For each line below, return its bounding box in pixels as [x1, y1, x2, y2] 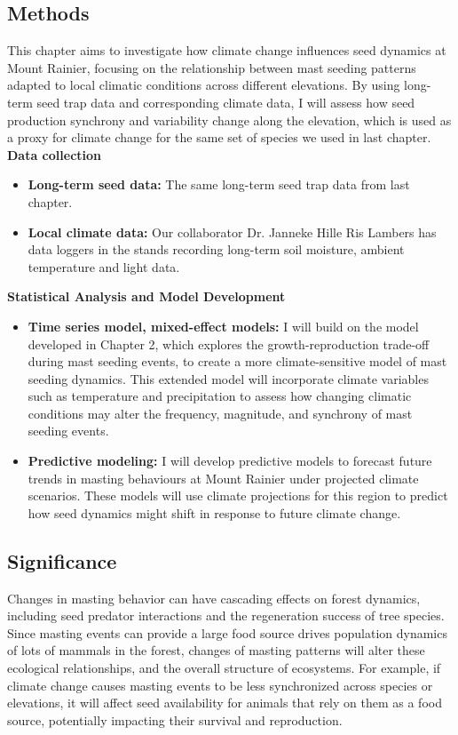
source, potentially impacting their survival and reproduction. [7, 710, 343, 729]
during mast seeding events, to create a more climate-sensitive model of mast [28, 352, 447, 371]
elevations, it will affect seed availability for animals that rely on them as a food [7, 693, 442, 712]
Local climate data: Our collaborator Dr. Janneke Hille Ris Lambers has [28, 222, 437, 241]
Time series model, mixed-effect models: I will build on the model [28, 316, 419, 335]
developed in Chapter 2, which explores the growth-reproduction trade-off [28, 334, 430, 353]
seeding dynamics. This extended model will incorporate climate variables [28, 369, 429, 387]
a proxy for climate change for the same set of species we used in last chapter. [7, 128, 431, 147]
